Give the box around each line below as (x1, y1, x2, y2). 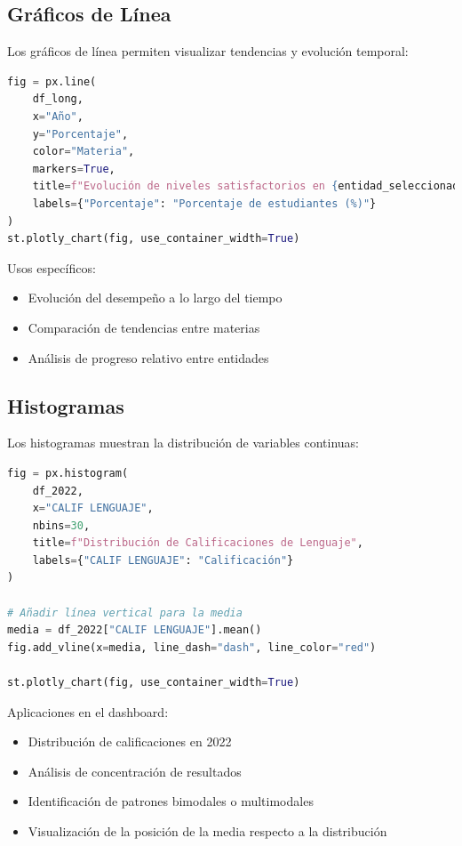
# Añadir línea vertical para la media (7, 606, 243, 619)
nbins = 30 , (32, 519, 91, 532)
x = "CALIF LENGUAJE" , (32, 502, 154, 515)
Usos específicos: (7, 258, 96, 277)
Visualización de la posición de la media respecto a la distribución (28, 822, 387, 840)
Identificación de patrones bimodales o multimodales (28, 792, 314, 810)
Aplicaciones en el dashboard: (7, 702, 169, 721)
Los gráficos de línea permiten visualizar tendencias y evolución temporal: (7, 42, 409, 60)
